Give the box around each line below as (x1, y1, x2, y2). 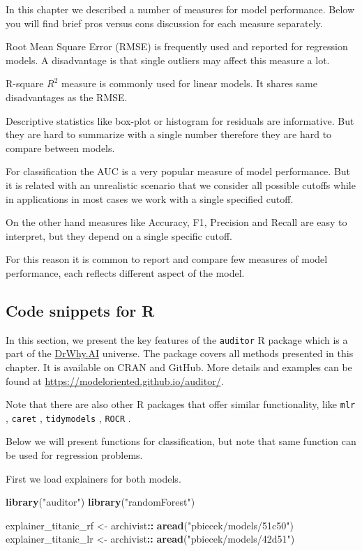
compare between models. (6, 140, 115, 155)
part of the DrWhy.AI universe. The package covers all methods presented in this (6, 346, 354, 361)
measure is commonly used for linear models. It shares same (61, 76, 317, 91)
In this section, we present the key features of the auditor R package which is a (6, 332, 348, 347)
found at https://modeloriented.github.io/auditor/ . (6, 373, 224, 388)
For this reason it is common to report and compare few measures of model (6, 252, 328, 266)
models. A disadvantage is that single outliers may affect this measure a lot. (6, 52, 330, 67)
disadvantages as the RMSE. (6, 89, 128, 104)
